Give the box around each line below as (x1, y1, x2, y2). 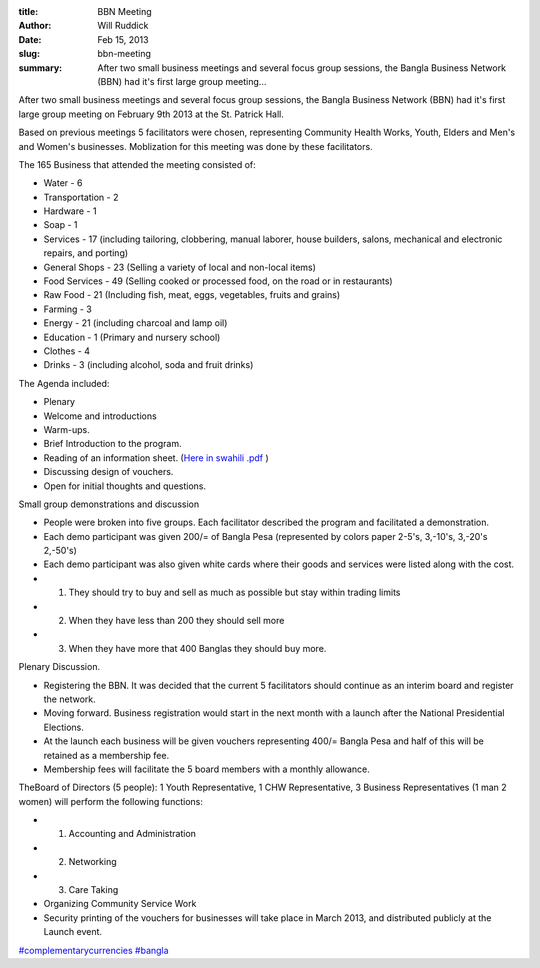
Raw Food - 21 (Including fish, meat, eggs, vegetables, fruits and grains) (43, 289, 341, 301)
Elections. (43, 721, 85, 733)
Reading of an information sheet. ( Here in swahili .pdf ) (43, 451, 269, 464)
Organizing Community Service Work (43, 898, 197, 910)
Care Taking (68, 884, 119, 896)
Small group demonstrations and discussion (18, 498, 200, 510)
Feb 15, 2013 (97, 33, 149, 45)
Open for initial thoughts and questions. (43, 480, 207, 492)
